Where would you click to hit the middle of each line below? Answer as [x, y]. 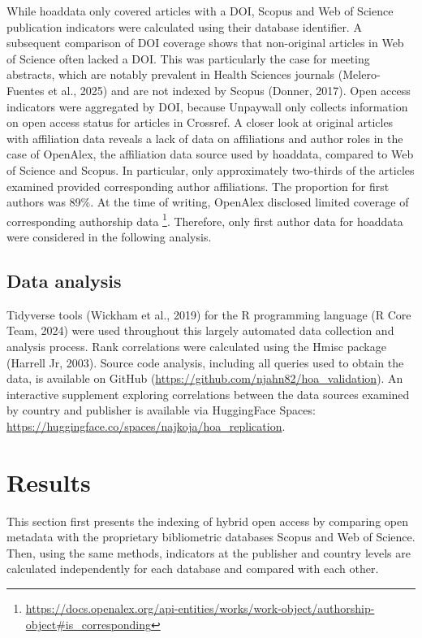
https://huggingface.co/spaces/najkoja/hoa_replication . [146, 425]
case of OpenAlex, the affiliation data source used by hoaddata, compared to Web [210, 154]
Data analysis [64, 280]
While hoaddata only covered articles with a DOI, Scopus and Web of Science [200, 11]
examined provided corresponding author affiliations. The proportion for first [198, 186]
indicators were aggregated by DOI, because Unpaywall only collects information [207, 106]
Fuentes [26, 90]
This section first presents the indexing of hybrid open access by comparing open [207, 521]
